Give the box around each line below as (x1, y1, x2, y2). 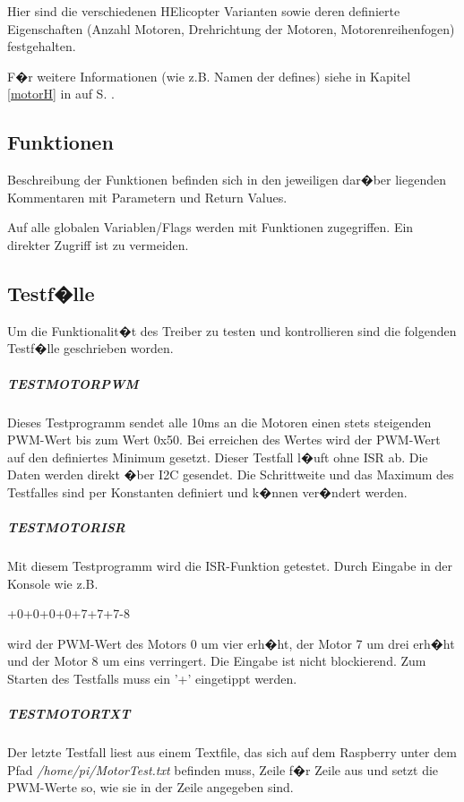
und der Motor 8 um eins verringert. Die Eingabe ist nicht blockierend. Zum (7, 651, 426, 670)
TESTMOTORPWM (7, 374, 139, 392)
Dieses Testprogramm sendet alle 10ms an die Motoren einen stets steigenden (7, 412, 432, 431)
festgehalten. (7, 37, 76, 56)
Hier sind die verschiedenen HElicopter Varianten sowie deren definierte (7, 2, 400, 20)
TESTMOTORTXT (7, 704, 131, 723)
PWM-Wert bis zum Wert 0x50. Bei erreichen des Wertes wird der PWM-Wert (7, 430, 441, 449)
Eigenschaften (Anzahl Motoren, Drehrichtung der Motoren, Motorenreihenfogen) (7, 19, 455, 38)
